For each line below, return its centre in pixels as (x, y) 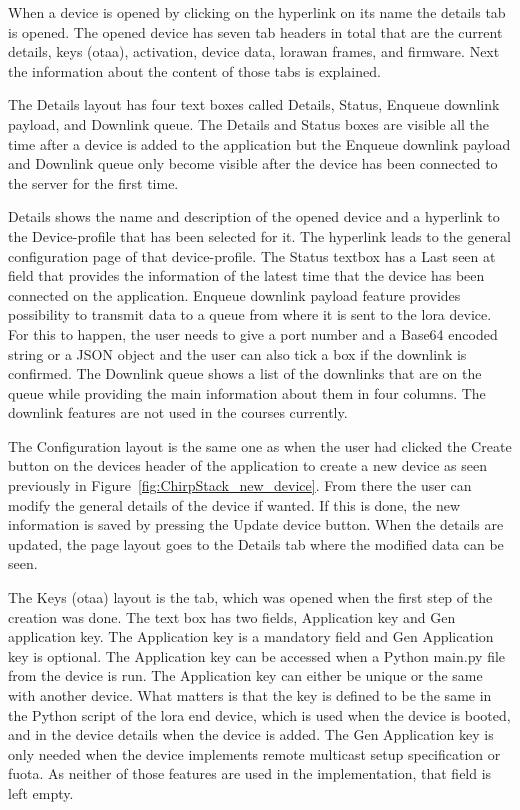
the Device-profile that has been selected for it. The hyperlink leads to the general (260, 235)
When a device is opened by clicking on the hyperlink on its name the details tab (257, 12)
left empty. (41, 792)
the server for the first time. (93, 182)
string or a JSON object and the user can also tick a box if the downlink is (237, 353)
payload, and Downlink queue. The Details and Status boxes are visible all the (249, 123)
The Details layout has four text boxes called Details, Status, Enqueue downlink (254, 104)
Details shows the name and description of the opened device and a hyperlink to (254, 216)
